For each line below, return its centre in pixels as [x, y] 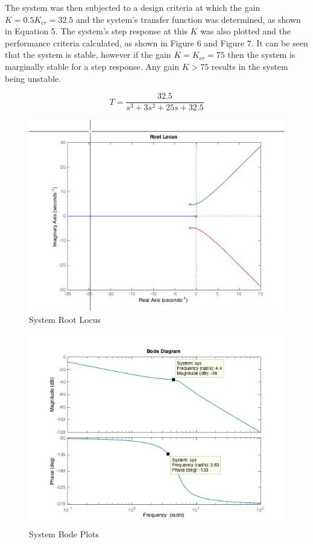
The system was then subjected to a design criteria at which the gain [133, 7]
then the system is [261, 55]
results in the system [250, 66]
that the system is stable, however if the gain [88, 55]
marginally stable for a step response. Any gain [92, 66]
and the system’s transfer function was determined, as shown [188, 19]
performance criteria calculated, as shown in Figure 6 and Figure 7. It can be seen [156, 42]
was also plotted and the [246, 31]
